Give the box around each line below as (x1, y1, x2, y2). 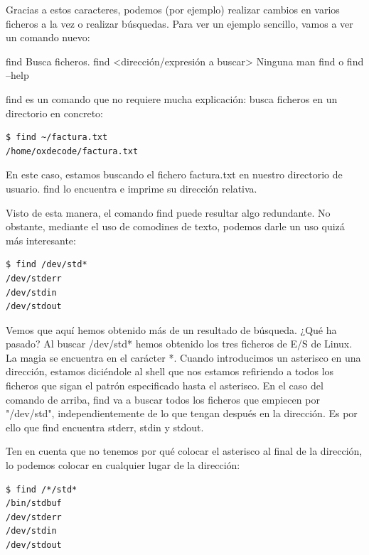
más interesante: (6, 232, 76, 247)
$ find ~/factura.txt (6, 132, 108, 143)
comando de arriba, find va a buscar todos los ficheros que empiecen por (6, 392, 320, 406)
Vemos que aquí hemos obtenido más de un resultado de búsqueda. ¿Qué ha (6, 322, 337, 337)
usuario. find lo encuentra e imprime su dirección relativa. (6, 180, 257, 195)
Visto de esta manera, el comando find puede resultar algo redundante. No (6, 205, 331, 220)
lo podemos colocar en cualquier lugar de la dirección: (6, 458, 240, 473)
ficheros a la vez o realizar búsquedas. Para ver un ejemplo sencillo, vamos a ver (6, 16, 353, 31)
